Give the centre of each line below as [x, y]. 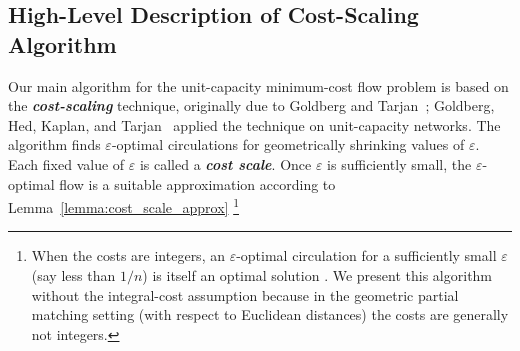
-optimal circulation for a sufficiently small [366, 255]
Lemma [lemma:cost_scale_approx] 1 [123, 205]
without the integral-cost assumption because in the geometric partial [245, 294]
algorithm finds [54, 144]
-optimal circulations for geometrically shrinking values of [288, 144]
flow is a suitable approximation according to [197, 183]
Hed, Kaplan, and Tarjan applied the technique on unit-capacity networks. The [254, 124]
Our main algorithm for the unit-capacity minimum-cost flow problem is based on [258, 85]
